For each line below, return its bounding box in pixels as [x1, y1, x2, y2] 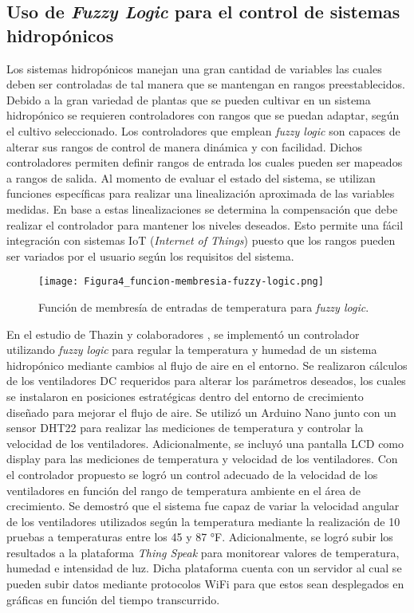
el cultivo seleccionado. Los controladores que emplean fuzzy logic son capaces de [6, 122, 400, 139]
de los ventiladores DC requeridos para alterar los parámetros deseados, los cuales [6, 372, 406, 389]
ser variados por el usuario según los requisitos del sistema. [6, 247, 294, 264]
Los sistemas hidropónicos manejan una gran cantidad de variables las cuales [6, 60, 382, 77]
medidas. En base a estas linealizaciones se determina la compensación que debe [6, 200, 398, 217]
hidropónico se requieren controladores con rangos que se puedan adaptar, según [6, 107, 400, 124]
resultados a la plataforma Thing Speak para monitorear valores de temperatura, [6, 544, 400, 560]
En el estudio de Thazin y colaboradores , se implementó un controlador [6, 325, 360, 342]
